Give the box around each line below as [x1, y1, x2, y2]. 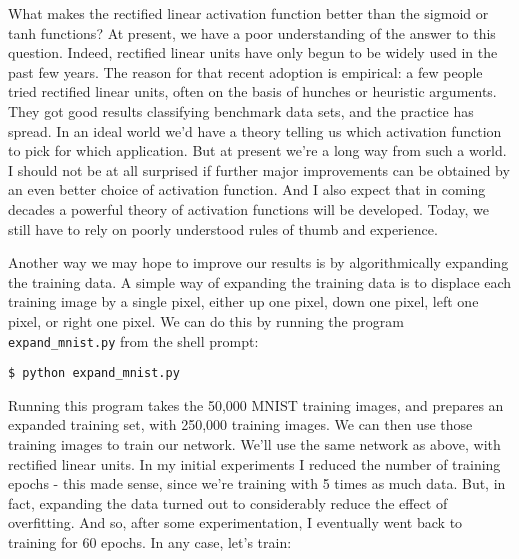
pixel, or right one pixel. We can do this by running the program [8, 310, 404, 331]
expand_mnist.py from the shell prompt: [8, 330, 259, 351]
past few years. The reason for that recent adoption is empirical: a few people [8, 61, 483, 82]
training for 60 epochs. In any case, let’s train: [8, 531, 292, 552]
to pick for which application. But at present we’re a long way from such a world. [8, 140, 507, 161]
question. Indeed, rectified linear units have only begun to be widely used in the [8, 42, 498, 63]
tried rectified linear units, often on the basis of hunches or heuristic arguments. [8, 81, 497, 102]
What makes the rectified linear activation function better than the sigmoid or [8, 3, 489, 23]
